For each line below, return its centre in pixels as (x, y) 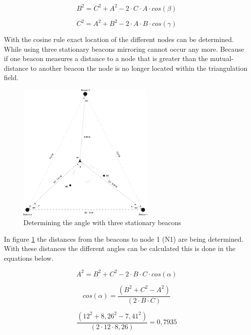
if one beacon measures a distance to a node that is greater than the (106, 58)
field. (11, 77)
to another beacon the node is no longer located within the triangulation (139, 68)
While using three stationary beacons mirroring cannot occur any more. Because (124, 49)
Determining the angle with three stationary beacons (102, 222)
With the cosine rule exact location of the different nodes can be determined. (119, 39)
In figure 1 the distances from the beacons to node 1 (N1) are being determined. (124, 239)
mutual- (222, 58)
